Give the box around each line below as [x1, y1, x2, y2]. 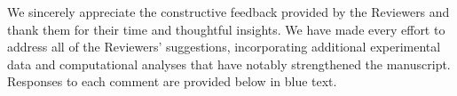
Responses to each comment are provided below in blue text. [7, 72, 337, 91]
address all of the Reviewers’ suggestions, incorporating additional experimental [7, 37, 441, 56]
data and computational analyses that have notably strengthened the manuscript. [7, 54, 451, 73]
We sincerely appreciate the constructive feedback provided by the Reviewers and [7, 3, 450, 20]
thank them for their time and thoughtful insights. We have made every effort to [7, 20, 445, 38]
